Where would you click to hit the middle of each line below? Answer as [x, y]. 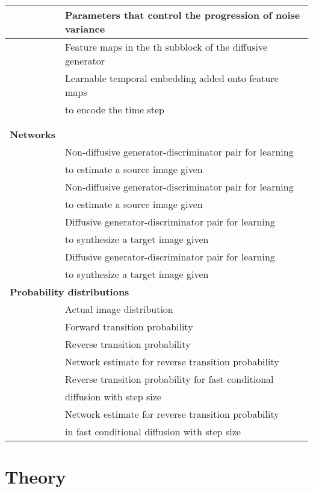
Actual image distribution [119, 309]
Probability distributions [70, 292]
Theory [36, 477]
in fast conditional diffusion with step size [153, 431]
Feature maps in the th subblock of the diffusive [166, 47]
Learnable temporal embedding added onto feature [172, 78]
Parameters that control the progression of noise [183, 15]
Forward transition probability [129, 326]
